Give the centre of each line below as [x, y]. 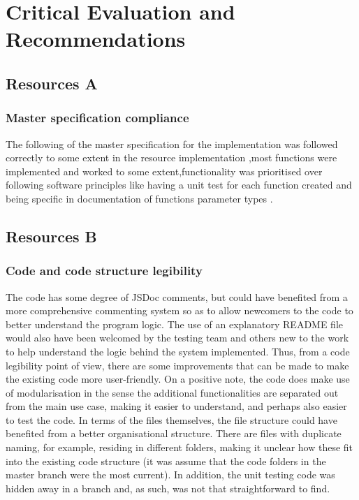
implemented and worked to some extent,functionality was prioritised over [164, 171]
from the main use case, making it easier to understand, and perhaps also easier [176, 406]
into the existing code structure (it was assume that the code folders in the [166, 461]
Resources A [52, 83]
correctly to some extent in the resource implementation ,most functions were [171, 157]
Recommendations [96, 39]
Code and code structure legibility [104, 271]
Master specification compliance [97, 118]
